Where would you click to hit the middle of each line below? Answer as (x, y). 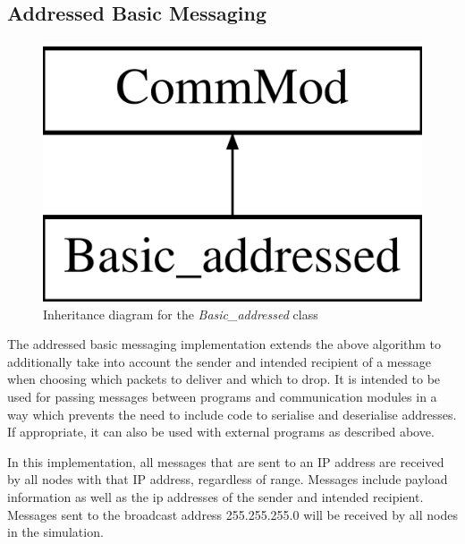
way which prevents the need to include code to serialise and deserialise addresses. (232, 414)
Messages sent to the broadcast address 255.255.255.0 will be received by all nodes (232, 514)
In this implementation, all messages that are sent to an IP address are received (226, 461)
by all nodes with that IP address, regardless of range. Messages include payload (228, 479)
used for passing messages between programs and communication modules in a (222, 397)
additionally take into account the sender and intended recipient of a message (219, 361)
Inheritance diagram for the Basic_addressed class (181, 314)
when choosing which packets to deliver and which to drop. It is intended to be (224, 379)
